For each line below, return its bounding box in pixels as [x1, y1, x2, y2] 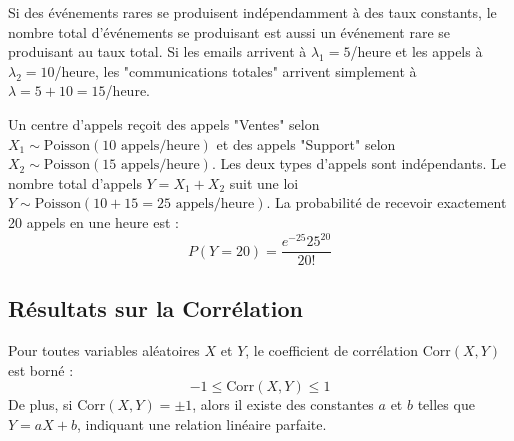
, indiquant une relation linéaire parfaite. [76, 414, 327, 435]
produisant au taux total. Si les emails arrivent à [8, 41, 307, 62]
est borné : [8, 359, 74, 380]
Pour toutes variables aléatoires [8, 340, 200, 361]
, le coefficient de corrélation [245, 340, 418, 361]
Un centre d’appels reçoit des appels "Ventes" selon [8, 113, 320, 134]
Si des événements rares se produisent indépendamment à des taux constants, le [8, 2, 497, 22]
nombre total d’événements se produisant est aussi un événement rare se [8, 21, 451, 42]
